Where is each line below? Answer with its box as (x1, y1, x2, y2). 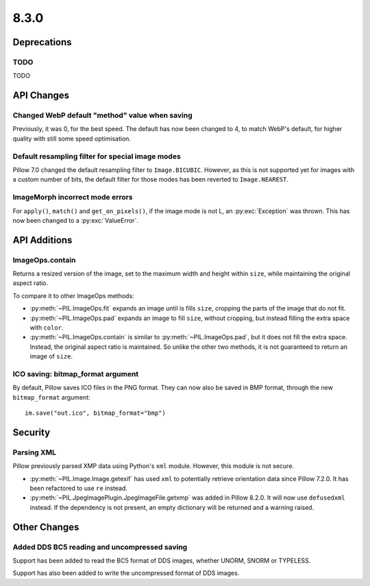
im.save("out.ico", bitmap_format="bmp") (25, 409, 166, 417)
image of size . (29, 352, 73, 361)
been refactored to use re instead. (29, 484, 128, 493)
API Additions (12, 234, 73, 246)
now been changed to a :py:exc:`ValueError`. (12, 216, 138, 224)
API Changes (12, 90, 70, 101)
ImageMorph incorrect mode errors (12, 193, 133, 202)
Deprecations (12, 36, 72, 48)
